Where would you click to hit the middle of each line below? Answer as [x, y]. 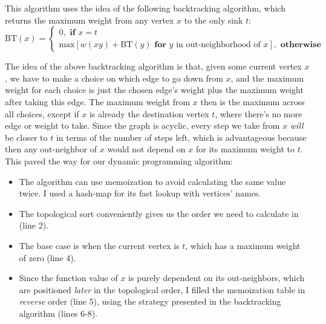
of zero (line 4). [47, 257]
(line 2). [34, 225]
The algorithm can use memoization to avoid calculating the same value [152, 181]
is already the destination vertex [149, 113]
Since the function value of [68, 278]
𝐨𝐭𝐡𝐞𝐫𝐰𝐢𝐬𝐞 [301, 44]
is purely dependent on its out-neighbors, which [217, 278]
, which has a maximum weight [243, 245]
